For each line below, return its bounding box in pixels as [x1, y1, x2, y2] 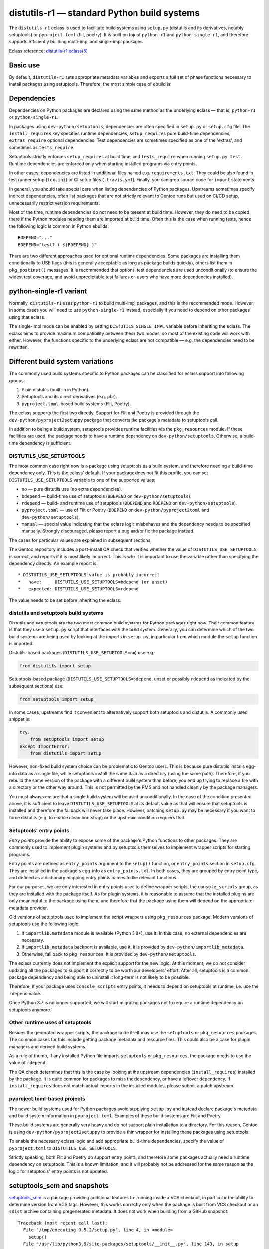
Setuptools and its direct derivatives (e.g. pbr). [21, 394, 117, 400]
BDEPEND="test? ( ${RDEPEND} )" [18, 242, 97, 247]
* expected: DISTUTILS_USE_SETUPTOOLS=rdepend [18, 586, 139, 592]
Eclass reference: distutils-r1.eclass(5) [9, 48, 88, 54]
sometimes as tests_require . [9, 144, 75, 150]
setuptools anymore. [9, 1007, 52, 1013]
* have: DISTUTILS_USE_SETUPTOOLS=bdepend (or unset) [18, 579, 168, 585]
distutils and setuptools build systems [9, 610, 104, 617]
